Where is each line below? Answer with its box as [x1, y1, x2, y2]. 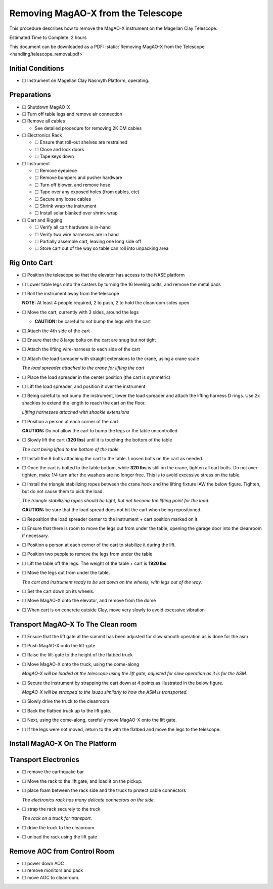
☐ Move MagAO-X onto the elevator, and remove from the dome [22, 597, 156, 604]
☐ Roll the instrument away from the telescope [22, 291, 119, 297]
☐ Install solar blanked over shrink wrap [34, 210, 118, 216]
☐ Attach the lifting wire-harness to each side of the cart [22, 346, 140, 352]
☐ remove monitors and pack [22, 867, 83, 873]
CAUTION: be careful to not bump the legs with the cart [34, 319, 151, 325]
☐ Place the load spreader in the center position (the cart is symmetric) [22, 374, 171, 380]
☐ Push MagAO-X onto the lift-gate [22, 643, 96, 648]
